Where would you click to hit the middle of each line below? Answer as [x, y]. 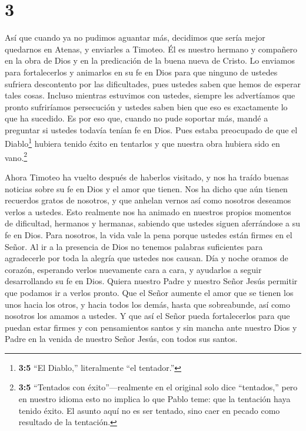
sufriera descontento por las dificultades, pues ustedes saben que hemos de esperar [153, 83]
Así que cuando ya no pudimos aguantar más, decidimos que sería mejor [135, 37]
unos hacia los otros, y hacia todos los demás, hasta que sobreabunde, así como [147, 304]
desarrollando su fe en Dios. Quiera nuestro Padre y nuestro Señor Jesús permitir [151, 281]
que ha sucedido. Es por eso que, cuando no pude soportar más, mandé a [137, 118]
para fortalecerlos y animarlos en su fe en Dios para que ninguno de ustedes [141, 72]
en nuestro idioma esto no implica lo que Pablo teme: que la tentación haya [154, 399]
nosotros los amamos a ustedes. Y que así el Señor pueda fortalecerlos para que [147, 316]
